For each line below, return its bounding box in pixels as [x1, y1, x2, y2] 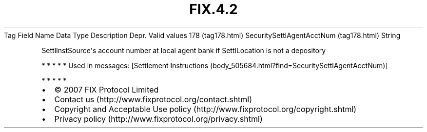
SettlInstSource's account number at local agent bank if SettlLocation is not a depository [41, 46, 326, 55]
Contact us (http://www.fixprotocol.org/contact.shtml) [54, 94, 252, 104]
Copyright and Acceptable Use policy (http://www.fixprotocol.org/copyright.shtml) [54, 104, 357, 114]
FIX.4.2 [189, 1, 238, 18]
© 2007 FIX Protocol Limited [54, 84, 159, 94]
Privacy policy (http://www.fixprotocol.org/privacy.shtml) [54, 113, 263, 124]
